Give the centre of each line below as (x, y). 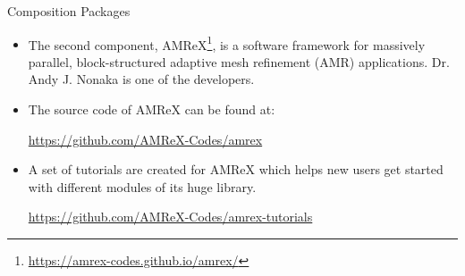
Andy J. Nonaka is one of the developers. (141, 79)
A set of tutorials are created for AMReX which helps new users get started (236, 169)
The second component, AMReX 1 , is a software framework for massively (227, 43)
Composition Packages (69, 11)
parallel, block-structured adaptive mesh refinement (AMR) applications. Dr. (239, 61)
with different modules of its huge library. (142, 186)
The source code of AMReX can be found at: (152, 109)
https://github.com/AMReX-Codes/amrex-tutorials (170, 217)
